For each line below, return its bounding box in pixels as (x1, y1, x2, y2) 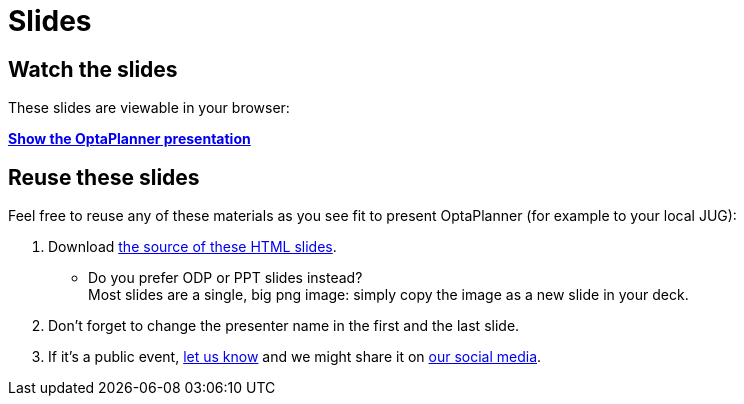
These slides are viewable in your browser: (8, 99, 290, 117)
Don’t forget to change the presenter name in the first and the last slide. (48, 317, 520, 335)
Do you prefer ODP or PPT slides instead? (88, 269, 363, 287)
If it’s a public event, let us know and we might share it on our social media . (48, 348, 542, 366)
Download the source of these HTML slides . (48, 238, 337, 256)
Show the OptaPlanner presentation (8, 130, 251, 148)
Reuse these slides (8, 164, 200, 190)
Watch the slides (8, 56, 178, 82)
